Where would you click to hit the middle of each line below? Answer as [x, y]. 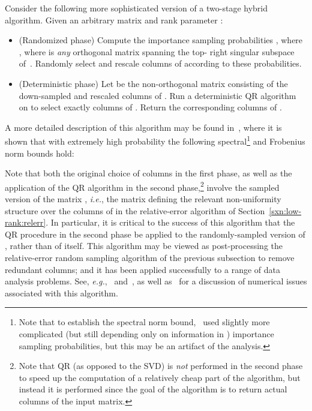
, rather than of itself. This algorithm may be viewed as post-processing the [144, 246]
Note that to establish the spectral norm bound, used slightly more [144, 322]
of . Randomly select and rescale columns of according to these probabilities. [160, 63]
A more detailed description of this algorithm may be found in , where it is [143, 127]
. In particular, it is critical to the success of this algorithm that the [170, 222]
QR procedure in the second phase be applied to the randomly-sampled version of [155, 234]
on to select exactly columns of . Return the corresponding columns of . [150, 107]
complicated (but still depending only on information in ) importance [146, 333]
